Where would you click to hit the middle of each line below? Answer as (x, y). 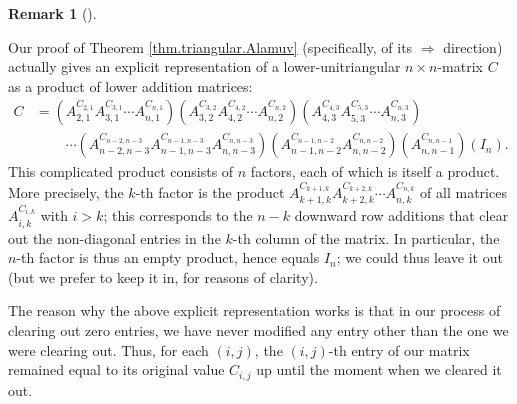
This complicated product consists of (121, 171)
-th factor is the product (210, 192)
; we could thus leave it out (419, 257)
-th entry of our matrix (399, 349)
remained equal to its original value (116, 369)
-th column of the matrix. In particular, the (366, 237)
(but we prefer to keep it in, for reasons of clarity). (163, 276)
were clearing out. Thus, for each (108, 349)
